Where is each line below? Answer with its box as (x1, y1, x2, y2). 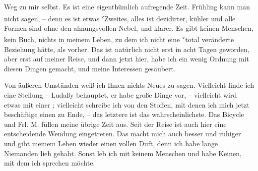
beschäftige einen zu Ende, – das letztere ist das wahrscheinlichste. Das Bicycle (4, 109, 244, 119)
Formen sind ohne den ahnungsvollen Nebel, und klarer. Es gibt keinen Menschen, (4, 22, 254, 33)
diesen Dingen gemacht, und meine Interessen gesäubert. (4, 63, 176, 73)
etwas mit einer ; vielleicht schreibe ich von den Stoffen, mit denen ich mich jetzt (4, 99, 250, 110)
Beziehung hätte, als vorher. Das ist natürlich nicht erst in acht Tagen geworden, (4, 44, 250, 54)
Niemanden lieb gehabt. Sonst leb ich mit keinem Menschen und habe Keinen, (4, 148, 242, 158)
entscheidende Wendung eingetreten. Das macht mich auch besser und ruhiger (4, 128, 241, 139)
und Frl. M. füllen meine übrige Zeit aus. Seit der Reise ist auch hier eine (4, 118, 227, 129)
